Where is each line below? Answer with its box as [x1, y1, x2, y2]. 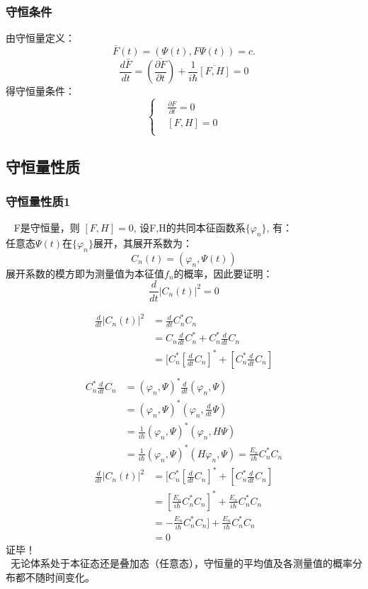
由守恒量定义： [6, 30, 75, 45]
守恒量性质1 [6, 192, 71, 210]
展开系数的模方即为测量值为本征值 [6, 265, 164, 280]
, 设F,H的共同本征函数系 [133, 220, 246, 235]
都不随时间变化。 [15, 570, 95, 585]
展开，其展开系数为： [93, 236, 192, 251]
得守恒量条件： [6, 84, 75, 98]
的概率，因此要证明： [173, 265, 273, 280]
